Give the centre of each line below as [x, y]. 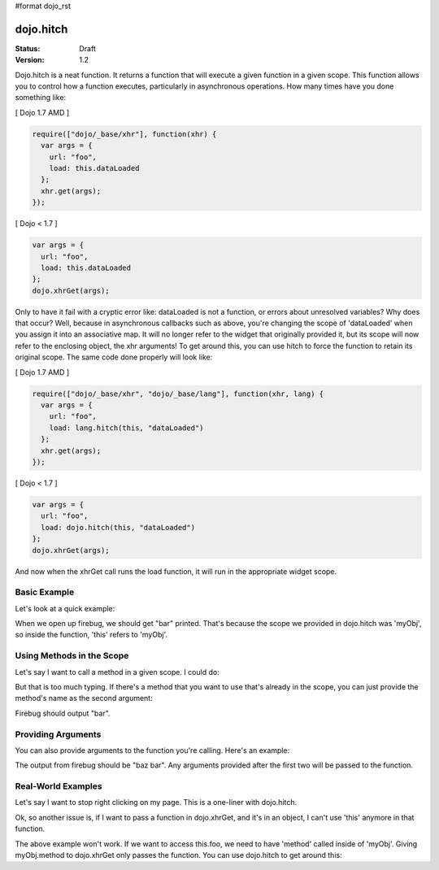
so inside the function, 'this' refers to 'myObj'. [91, 635]
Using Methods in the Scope [72, 656]
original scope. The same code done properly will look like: [114, 357]
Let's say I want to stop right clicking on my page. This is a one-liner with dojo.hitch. [156, 803]
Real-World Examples [59, 786]
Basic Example [45, 592]
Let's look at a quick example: [65, 608]
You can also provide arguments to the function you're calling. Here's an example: [152, 750]
